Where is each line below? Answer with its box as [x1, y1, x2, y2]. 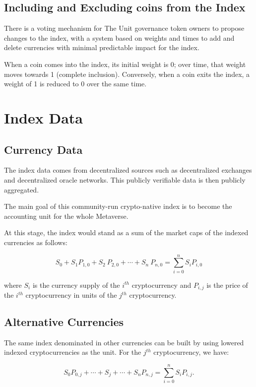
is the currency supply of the [32, 279, 120, 290]
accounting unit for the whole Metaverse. [4, 210, 128, 221]
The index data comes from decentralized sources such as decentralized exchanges [4, 165, 252, 175]
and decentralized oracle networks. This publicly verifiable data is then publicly [4, 174, 246, 185]
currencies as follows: [4, 237, 67, 247]
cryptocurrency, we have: [153, 347, 229, 357]
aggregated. [4, 184, 39, 194]
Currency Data [4, 141, 83, 157]
